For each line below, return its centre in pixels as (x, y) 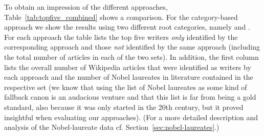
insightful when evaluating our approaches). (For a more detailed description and (131, 117)
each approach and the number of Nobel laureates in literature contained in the (129, 77)
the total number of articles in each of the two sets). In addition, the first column (131, 56)
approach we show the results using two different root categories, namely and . (127, 27)
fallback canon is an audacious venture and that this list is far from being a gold (130, 97)
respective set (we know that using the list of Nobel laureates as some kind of (126, 87)
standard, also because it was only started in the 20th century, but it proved (124, 107)
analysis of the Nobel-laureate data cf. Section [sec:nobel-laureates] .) (112, 127)
